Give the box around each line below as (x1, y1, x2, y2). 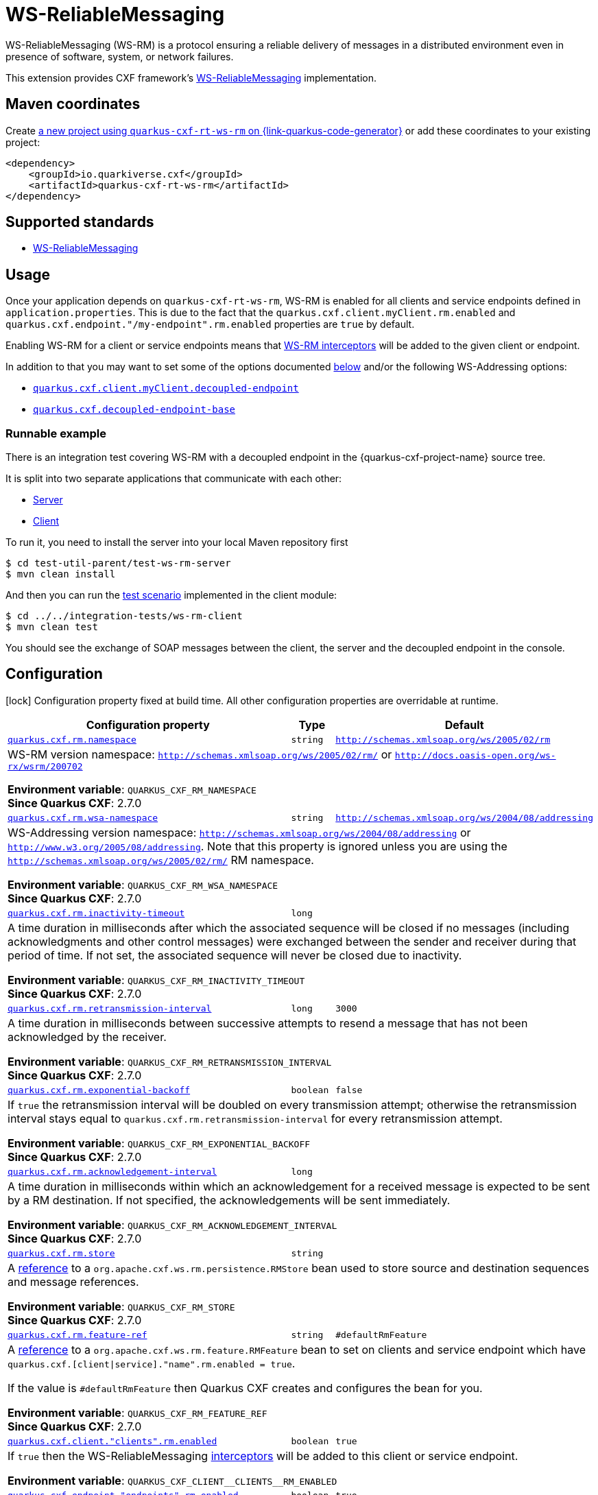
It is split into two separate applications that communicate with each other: (5, 473, 342, 485)
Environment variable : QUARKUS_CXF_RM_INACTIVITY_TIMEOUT (8, 972, 305, 987)
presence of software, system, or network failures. (5, 50, 234, 62)
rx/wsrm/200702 (8, 761, 83, 772)
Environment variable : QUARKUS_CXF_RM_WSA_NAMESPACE (8, 877, 278, 892)
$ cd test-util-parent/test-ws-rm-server (5, 558, 231, 569)
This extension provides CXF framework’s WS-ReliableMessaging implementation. (5, 71, 377, 84)
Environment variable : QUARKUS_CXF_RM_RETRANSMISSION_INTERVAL (8, 1054, 332, 1068)
